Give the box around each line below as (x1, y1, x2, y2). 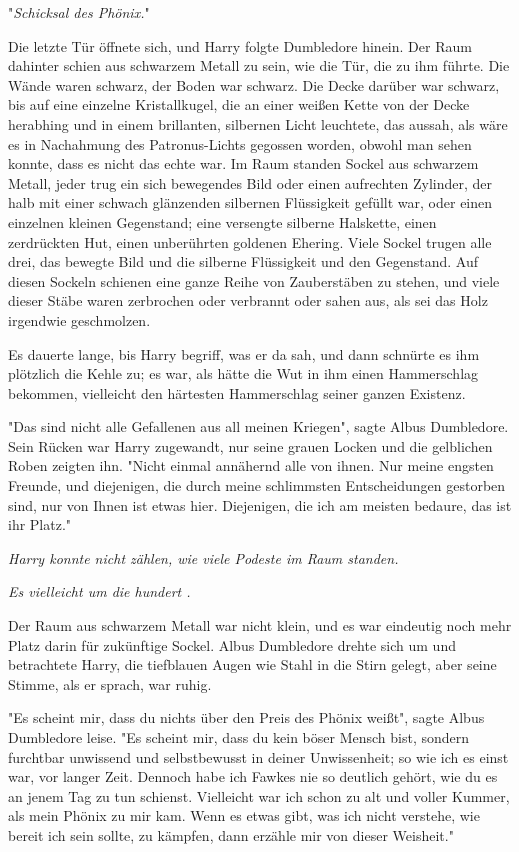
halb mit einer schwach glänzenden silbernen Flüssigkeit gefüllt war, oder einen (8, 192, 493, 213)
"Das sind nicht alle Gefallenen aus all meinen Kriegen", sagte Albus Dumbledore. (8, 416, 509, 437)
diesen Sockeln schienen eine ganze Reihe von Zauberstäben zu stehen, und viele (8, 270, 500, 291)
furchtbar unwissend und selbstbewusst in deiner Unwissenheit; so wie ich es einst (8, 746, 509, 767)
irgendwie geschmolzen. (8, 309, 151, 330)
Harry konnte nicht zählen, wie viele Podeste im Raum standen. (8, 547, 399, 568)
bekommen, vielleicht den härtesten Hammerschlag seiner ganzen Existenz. (8, 382, 466, 403)
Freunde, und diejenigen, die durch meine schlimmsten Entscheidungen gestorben (8, 475, 506, 496)
